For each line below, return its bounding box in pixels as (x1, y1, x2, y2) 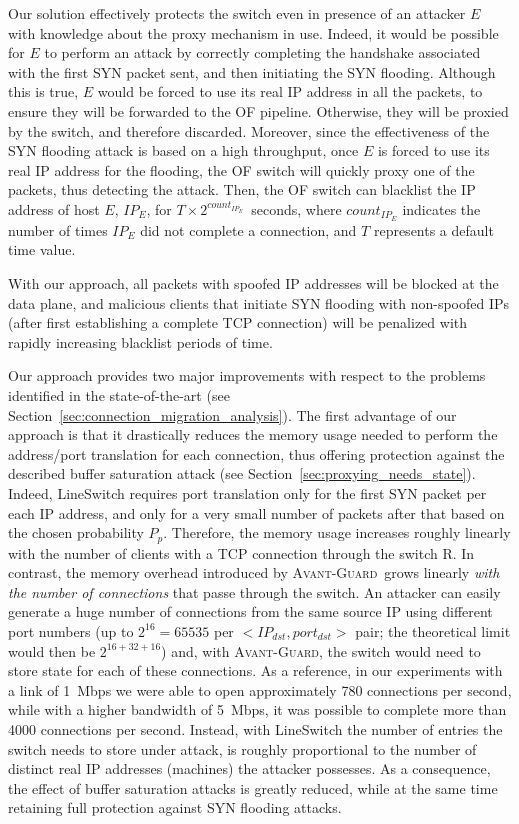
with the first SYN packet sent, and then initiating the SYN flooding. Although (8, 61, 496, 82)
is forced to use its (377, 140, 490, 161)
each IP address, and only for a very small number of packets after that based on (8, 502, 505, 523)
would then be (8, 640, 96, 661)
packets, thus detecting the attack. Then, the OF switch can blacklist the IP (8, 179, 476, 200)
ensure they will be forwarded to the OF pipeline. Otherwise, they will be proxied (8, 100, 509, 121)
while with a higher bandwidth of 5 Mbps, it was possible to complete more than (8, 699, 507, 720)
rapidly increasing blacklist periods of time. (8, 331, 273, 352)
